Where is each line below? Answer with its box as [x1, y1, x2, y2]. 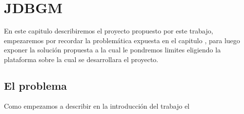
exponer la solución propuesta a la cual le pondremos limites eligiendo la [4, 45, 221, 55]
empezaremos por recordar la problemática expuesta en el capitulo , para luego [4, 35, 240, 45]
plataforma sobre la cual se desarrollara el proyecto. [4, 54, 159, 64]
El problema [4, 78, 67, 93]
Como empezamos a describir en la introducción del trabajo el [4, 100, 190, 111]
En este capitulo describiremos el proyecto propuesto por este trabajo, [4, 26, 213, 36]
